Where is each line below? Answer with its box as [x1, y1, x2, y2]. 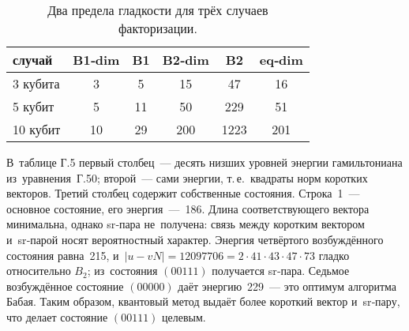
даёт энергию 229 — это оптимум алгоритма [178, 277, 396, 294]
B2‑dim [162, 51, 209, 69]
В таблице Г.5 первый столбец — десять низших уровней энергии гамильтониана [6, 154, 403, 170]
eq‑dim [259, 51, 303, 69]
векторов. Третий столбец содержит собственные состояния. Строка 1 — [6, 185, 360, 201]
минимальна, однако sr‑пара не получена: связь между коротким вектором [6, 216, 365, 232]
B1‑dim [73, 51, 120, 69]
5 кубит [13, 97, 54, 115]
